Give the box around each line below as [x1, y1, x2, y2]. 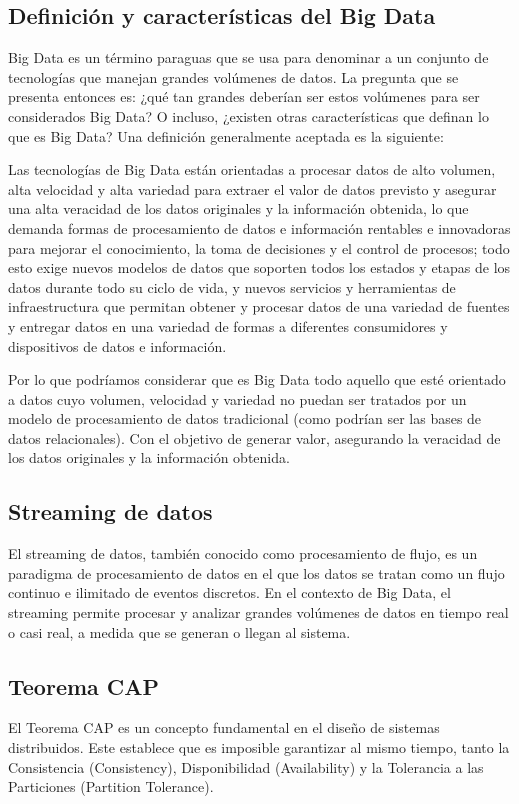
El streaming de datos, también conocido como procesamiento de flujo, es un [8, 543, 478, 564]
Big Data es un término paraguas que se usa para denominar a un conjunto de [8, 47, 489, 68]
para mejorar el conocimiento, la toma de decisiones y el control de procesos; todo [8, 237, 510, 258]
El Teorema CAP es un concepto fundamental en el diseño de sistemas [8, 717, 440, 738]
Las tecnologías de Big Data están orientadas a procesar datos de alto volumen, [8, 159, 496, 180]
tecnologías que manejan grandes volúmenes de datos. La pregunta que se [8, 66, 459, 87]
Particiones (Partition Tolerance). [8, 776, 214, 797]
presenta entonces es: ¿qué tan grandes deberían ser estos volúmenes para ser [8, 86, 480, 107]
